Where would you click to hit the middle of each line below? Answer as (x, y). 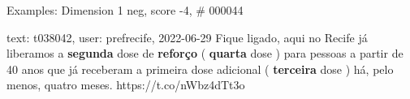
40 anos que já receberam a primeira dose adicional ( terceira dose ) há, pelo (200, 69)
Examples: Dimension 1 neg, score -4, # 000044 (125, 10)
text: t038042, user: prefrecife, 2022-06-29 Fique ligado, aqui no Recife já (187, 37)
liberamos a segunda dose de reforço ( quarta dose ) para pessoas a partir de (205, 53)
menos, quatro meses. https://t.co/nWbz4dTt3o (126, 85)
